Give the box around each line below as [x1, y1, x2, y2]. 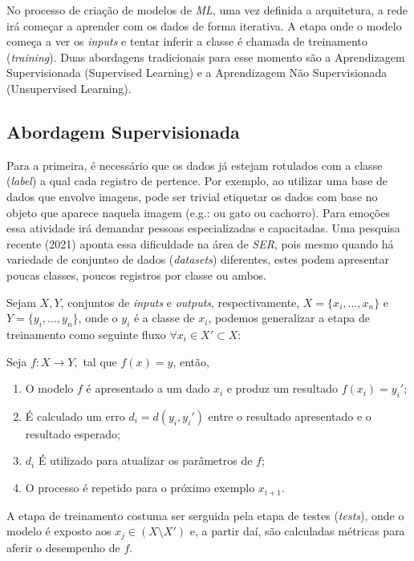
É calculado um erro [25, 407, 125, 424]
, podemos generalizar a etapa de [208, 309, 370, 326]
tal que [83, 353, 117, 369]
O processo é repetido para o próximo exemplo [25, 479, 255, 496]
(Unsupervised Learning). [6, 79, 132, 96]
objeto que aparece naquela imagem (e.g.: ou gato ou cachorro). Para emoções [6, 204, 390, 220]
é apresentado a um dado [86, 380, 210, 397]
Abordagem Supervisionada [6, 119, 240, 143]
